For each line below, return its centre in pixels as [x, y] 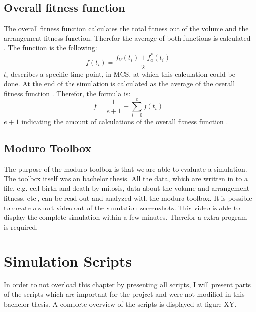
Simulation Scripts [68, 260]
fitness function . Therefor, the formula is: [67, 93]
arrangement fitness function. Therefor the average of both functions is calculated [127, 38]
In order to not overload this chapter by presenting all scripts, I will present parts [128, 284]
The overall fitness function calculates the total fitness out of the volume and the [126, 28]
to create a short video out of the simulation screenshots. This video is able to [122, 207]
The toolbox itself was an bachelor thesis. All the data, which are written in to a [126, 178]
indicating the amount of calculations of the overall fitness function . [125, 121]
